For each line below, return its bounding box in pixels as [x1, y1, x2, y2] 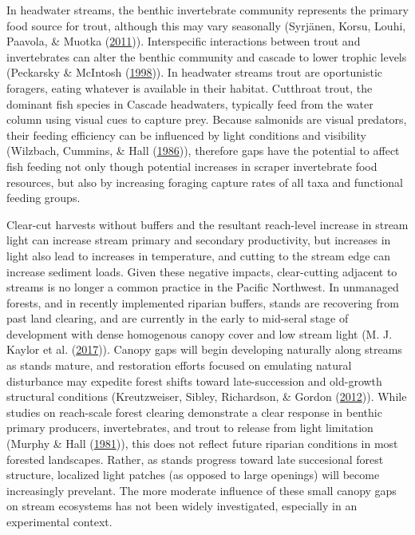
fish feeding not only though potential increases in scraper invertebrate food [6, 157, 377, 174]
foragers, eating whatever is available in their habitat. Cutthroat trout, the [6, 79, 373, 96]
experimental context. [6, 513, 113, 529]
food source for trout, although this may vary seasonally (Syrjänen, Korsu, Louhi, [6, 17, 406, 34]
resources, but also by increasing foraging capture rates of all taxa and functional [6, 173, 403, 190]
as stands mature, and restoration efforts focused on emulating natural [6, 357, 352, 374]
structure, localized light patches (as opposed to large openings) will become [6, 466, 380, 483]
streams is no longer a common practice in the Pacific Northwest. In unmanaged [6, 279, 399, 295]
